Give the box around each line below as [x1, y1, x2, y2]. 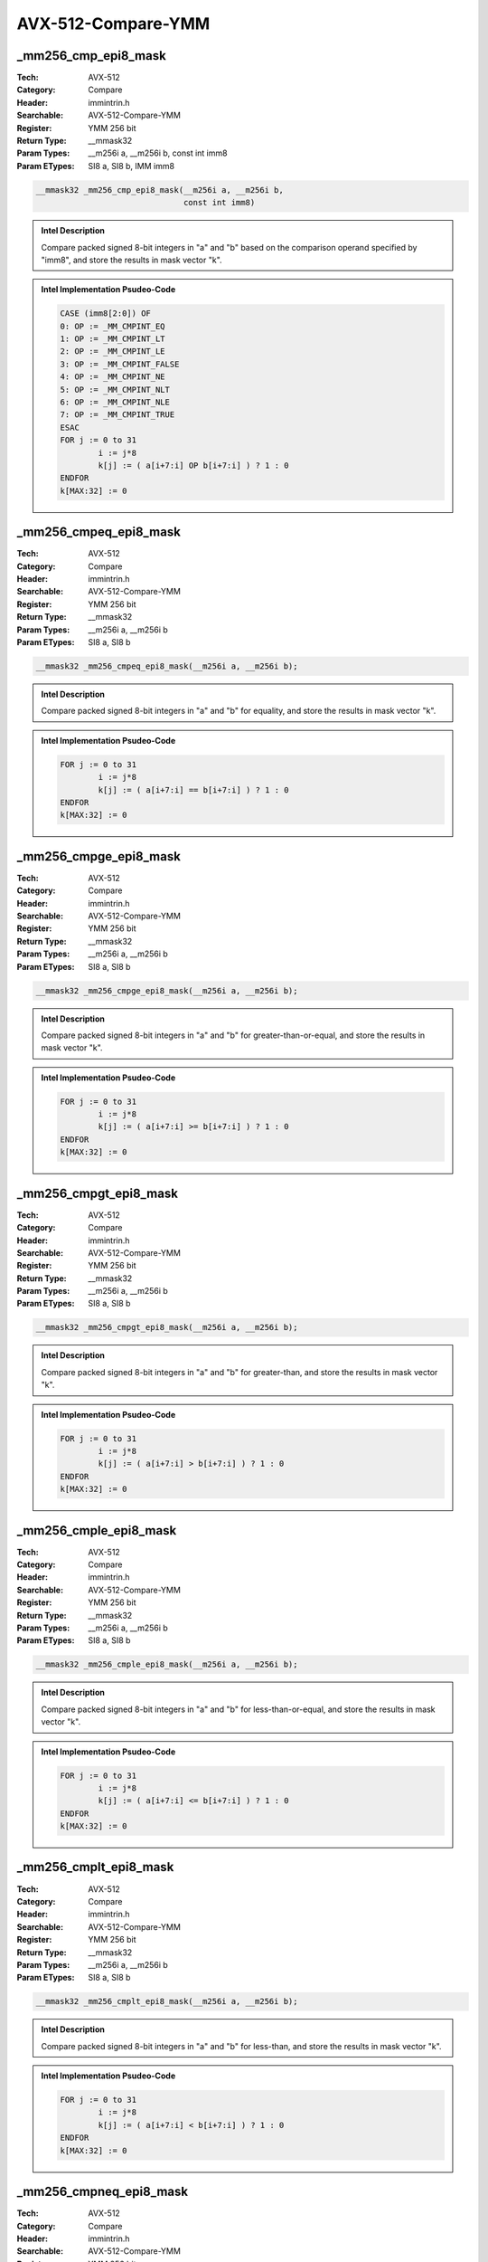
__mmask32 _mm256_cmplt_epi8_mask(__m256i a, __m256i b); [35, 1996, 298, 2007]
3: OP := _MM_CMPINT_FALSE [60, 358, 180, 369]
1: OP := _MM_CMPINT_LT [60, 334, 166, 344]
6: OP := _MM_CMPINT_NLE [60, 397, 171, 407]
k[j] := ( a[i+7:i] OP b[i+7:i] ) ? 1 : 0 [98, 461, 289, 470]
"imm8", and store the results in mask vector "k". [41, 254, 222, 265]
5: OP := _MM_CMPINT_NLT [60, 385, 171, 394]
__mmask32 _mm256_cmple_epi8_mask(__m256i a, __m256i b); [35, 1659, 298, 1669]
